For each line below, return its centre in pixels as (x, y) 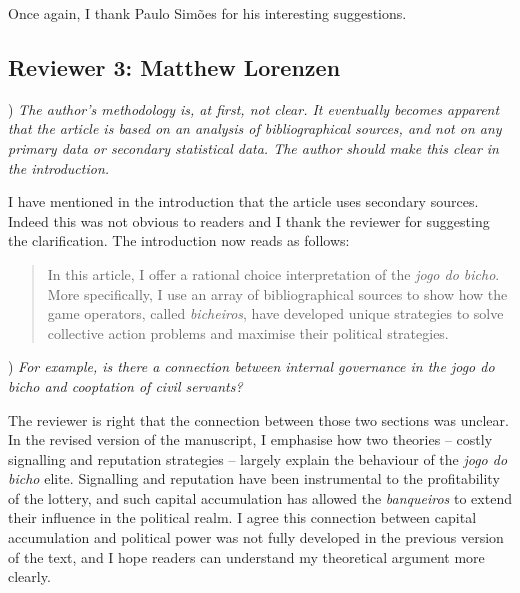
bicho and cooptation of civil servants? (125, 385)
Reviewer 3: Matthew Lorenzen (174, 66)
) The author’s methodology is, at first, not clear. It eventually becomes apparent (254, 108)
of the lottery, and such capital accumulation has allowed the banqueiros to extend (260, 497)
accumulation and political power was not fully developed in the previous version (256, 537)
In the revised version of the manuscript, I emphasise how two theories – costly (250, 439)
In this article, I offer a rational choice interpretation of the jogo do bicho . (273, 273)
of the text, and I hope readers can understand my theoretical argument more (246, 556)
